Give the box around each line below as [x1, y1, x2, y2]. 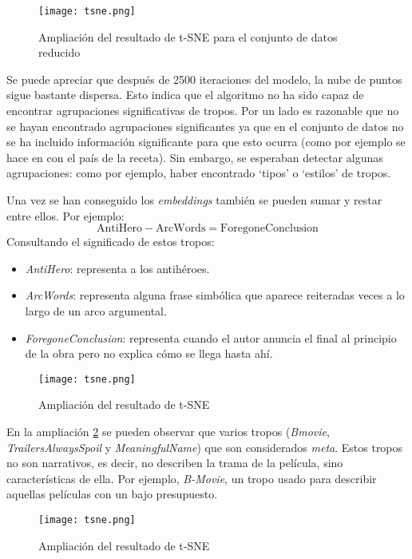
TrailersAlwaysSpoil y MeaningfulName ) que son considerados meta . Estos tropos [6, 438, 403, 455]
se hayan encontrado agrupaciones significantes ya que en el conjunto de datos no [6, 117, 404, 134]
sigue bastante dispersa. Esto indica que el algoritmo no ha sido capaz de [6, 86, 364, 103]
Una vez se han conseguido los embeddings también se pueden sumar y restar [6, 192, 382, 208]
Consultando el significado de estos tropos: [6, 233, 215, 250]
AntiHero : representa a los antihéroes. [25, 260, 210, 276]
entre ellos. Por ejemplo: [6, 207, 125, 224]
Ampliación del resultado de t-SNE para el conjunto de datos [38, 28, 338, 45]
